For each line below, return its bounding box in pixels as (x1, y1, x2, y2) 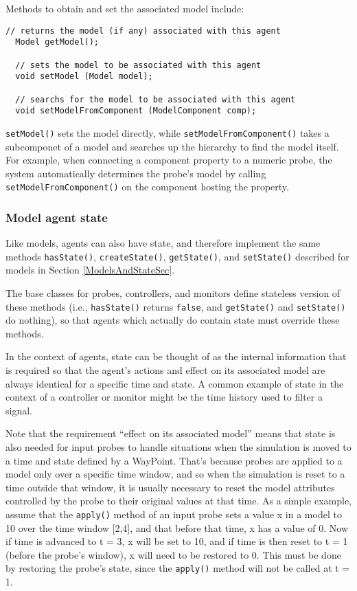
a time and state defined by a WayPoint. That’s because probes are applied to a (5, 453, 343, 467)
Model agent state (5, 208, 108, 225)
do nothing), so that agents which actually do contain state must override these (5, 313, 340, 327)
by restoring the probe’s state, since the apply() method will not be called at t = (5, 561, 350, 575)
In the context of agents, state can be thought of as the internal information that (5, 349, 347, 364)
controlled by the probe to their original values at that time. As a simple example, (5, 493, 352, 508)
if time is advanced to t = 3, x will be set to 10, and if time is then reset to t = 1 (5, 534, 348, 548)
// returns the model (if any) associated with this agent (5, 25, 281, 36)
